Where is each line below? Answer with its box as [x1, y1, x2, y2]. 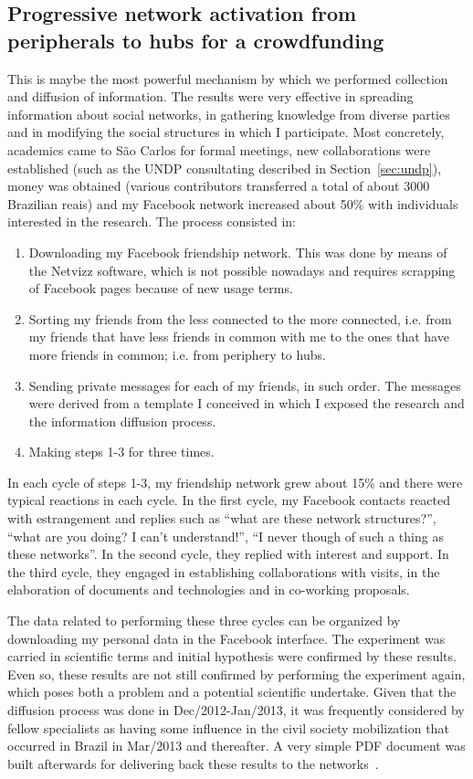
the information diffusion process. [28, 411, 216, 430]
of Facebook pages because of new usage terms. [28, 279, 293, 298]
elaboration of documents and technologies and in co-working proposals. [7, 580, 410, 599]
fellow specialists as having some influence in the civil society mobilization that [7, 718, 449, 737]
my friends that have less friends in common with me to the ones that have [28, 327, 449, 346]
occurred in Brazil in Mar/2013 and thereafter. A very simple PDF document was [7, 736, 466, 755]
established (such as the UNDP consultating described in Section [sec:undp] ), [7, 158, 442, 177]
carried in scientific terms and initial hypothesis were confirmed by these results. [7, 647, 457, 666]
